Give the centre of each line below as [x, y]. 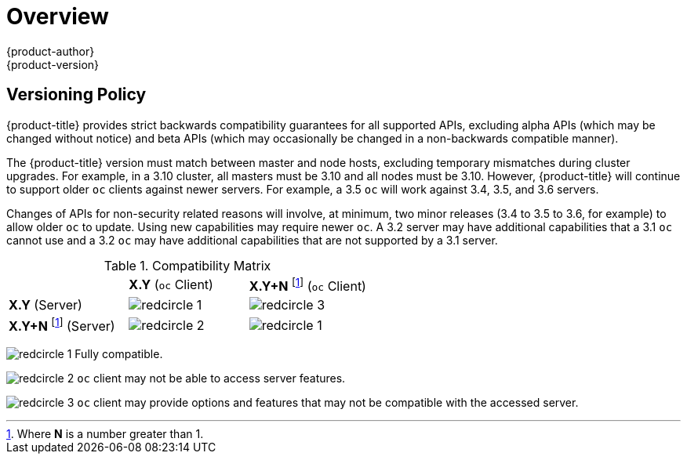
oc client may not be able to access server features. [211, 379]
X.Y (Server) [45, 304]
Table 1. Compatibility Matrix [187, 265]
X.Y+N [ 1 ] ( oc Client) [307, 284]
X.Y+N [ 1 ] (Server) [62, 325]
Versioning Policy [76, 95]
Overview [58, 16]
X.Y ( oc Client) [171, 285]
